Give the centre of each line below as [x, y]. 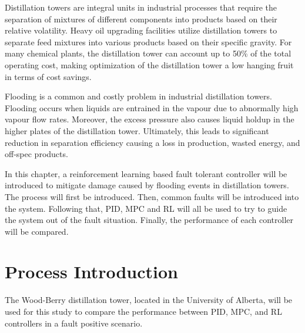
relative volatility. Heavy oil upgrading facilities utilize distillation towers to [141, 30]
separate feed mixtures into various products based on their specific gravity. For [148, 41]
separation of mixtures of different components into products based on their [141, 19]
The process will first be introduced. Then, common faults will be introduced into [152, 196]
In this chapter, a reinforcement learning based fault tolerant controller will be [146, 173]
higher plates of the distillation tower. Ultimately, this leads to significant [137, 130]
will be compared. [37, 231]
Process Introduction [92, 272]
